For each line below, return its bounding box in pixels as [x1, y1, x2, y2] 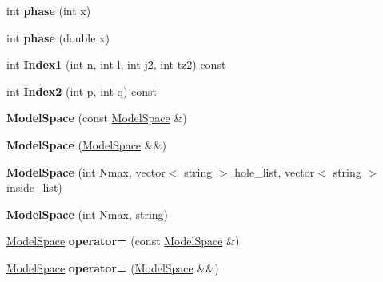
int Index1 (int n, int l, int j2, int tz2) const [6, 56, 226, 73]
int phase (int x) [6, 2, 91, 18]
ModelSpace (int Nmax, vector [6, 163, 166, 180]
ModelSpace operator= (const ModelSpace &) [6, 232, 240, 249]
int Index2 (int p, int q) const [6, 82, 158, 99]
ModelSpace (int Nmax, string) [6, 205, 169, 222]
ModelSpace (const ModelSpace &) [6, 109, 187, 126]
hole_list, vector [234, 163, 315, 180]
